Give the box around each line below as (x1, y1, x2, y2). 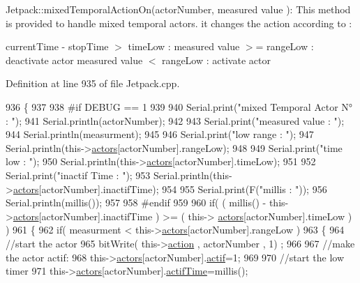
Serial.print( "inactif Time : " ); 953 (6, 167, 151, 182)
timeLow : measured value (128, 39, 240, 54)
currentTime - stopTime (6, 39, 109, 54)
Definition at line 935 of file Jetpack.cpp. (6, 76, 180, 91)
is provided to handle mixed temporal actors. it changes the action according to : (6, 15, 352, 30)
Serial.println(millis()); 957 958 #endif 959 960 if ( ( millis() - (6, 195, 267, 210)
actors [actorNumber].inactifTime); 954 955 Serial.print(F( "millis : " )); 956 (13, 181, 327, 196)
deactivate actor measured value (6, 52, 143, 67)
